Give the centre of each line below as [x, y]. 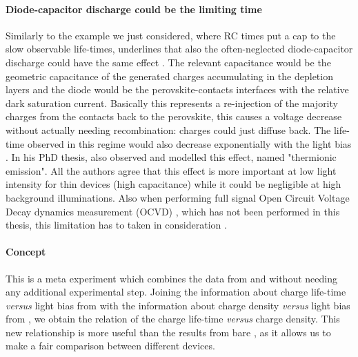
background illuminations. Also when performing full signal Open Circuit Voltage [178, 197]
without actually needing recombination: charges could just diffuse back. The [168, 129]
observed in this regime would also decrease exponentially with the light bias [189, 143]
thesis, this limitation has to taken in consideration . [116, 225]
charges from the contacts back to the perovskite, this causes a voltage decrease [174, 116]
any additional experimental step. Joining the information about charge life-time [176, 292]
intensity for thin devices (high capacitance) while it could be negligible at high [173, 184]
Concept [26, 252]
